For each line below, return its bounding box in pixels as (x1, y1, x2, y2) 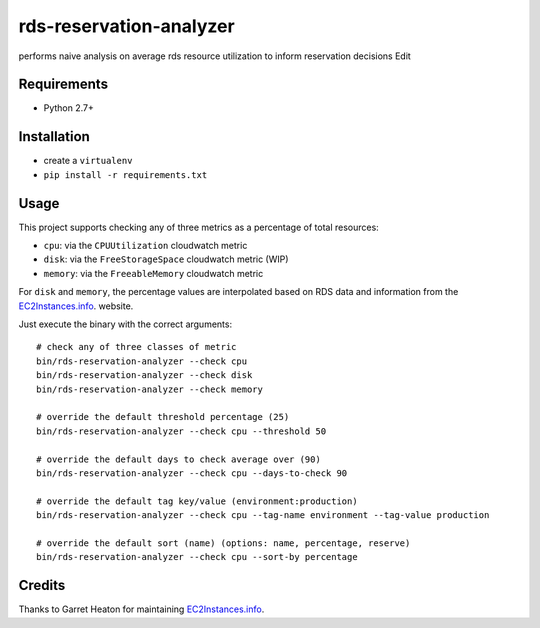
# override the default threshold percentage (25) (36, 411, 290, 423)
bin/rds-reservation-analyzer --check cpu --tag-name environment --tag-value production (36, 510, 490, 521)
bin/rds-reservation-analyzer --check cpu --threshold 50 (36, 425, 327, 437)
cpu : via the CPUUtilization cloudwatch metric (43, 240, 248, 252)
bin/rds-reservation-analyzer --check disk (36, 370, 253, 381)
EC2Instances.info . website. (18, 300, 134, 312)
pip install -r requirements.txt (43, 169, 208, 180)
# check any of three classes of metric (36, 341, 237, 353)
